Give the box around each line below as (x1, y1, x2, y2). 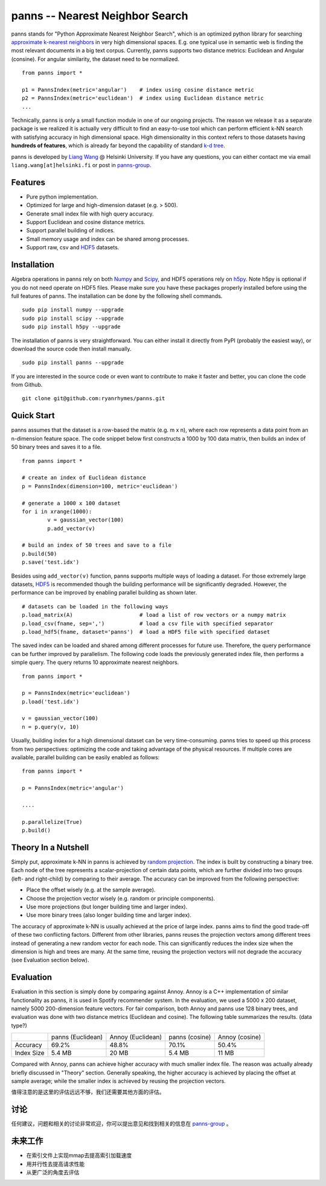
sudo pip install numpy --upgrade (22, 307, 124, 313)
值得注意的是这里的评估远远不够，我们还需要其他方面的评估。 (11, 1088, 165, 1095)
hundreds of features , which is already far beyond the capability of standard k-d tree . (11, 142, 226, 149)
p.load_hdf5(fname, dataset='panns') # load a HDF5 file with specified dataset (22, 628, 270, 635)
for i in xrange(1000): (22, 508, 92, 515)
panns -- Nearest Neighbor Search (11, 9, 188, 22)
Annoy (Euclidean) (109, 1033, 162, 1041)
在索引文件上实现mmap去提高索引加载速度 (26, 1152, 132, 1159)
